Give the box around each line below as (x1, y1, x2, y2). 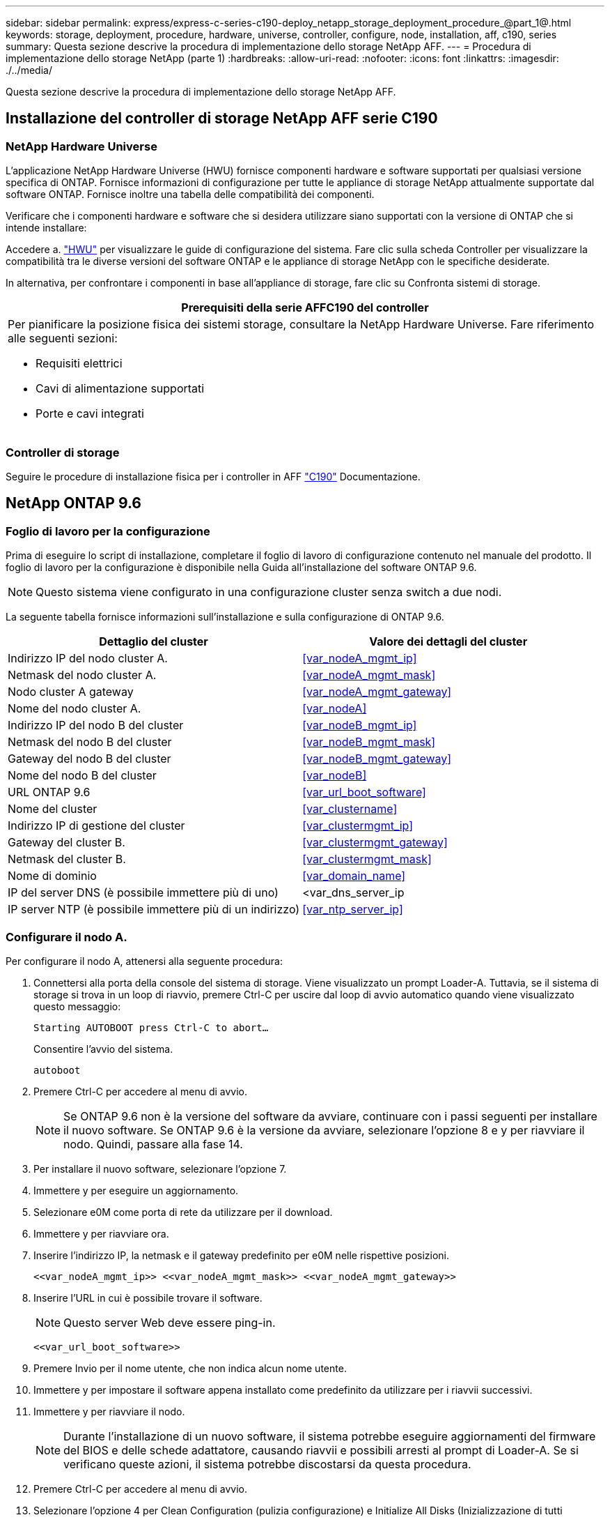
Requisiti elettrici (36, 356, 123, 371)
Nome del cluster (8, 802, 97, 816)
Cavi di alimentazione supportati (36, 381, 205, 396)
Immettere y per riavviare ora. (33, 1227, 169, 1240)
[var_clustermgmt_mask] (302, 852, 432, 867)
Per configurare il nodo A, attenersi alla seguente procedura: (6, 954, 283, 967)
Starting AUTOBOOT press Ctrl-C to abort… (33, 1021, 269, 1033)
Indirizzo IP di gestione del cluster (8, 819, 185, 833)
